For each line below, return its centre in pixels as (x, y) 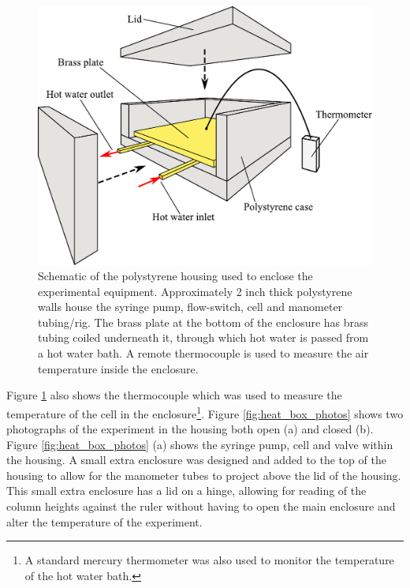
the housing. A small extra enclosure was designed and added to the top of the (196, 460)
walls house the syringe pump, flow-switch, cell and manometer (190, 307)
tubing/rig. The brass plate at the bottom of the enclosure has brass (203, 322)
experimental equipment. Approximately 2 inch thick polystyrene (195, 291)
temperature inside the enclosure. (118, 368)
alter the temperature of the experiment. (104, 521)
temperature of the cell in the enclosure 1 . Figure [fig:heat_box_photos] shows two (205, 412)
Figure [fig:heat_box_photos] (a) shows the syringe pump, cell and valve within (200, 444)
